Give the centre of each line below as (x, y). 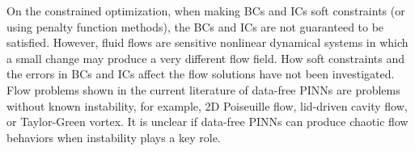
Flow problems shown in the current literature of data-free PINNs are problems (203, 89)
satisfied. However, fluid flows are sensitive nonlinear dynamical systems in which (207, 42)
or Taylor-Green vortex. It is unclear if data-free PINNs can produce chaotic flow (207, 122)
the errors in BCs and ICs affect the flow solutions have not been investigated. (201, 74)
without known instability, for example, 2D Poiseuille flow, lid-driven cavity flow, (207, 105)
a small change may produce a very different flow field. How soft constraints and (205, 58)
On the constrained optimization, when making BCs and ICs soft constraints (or (206, 10)
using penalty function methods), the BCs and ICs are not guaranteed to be (195, 26)
